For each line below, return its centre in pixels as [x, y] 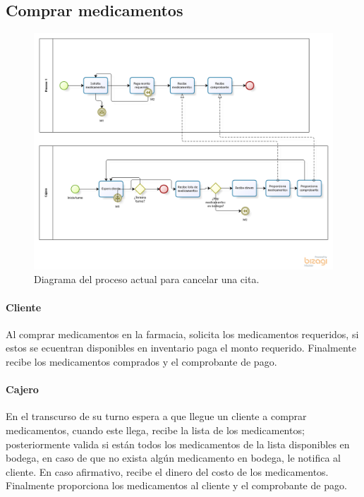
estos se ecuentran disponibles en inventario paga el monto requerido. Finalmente [181, 348]
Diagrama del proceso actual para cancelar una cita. [147, 279]
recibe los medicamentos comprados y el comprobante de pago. [141, 361]
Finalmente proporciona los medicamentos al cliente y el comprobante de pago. [176, 485]
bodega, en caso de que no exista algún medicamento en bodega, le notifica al [173, 458]
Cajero [22, 389]
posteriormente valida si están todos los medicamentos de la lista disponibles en [178, 444]
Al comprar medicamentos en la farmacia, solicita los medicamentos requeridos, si [182, 334]
